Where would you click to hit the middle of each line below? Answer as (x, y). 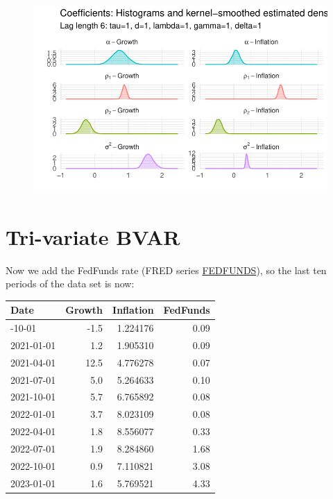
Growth (84, 310)
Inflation (133, 310)
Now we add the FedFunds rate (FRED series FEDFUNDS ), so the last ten (166, 270)
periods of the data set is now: (70, 284)
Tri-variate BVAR (93, 236)
